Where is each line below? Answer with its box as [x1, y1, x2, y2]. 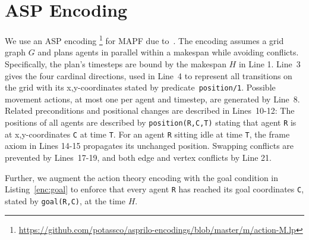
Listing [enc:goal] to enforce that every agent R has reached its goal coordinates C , [5, 183, 304, 195]
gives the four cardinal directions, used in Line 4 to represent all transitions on [5, 69, 292, 82]
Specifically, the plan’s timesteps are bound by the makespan [5, 57, 226, 70]
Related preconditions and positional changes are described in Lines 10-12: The [5, 104, 295, 117]
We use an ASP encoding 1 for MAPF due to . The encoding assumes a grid [5, 33, 284, 46]
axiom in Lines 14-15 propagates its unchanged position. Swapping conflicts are [5, 139, 294, 152]
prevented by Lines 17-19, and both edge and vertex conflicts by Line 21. [5, 151, 272, 163]
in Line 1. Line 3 [238, 57, 301, 70]
